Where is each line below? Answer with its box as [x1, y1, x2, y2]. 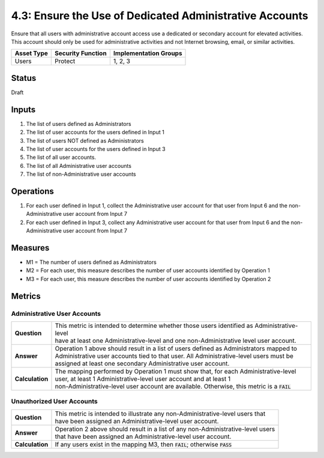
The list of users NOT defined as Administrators [26, 137, 144, 144]
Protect [55, 57, 76, 65]
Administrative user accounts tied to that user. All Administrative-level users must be [55, 352, 294, 360]
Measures [11, 243, 50, 253]
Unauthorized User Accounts [11, 397, 98, 406]
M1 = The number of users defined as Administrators [26, 258, 157, 266]
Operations [11, 186, 54, 196]
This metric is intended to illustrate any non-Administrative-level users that [55, 409, 266, 418]
